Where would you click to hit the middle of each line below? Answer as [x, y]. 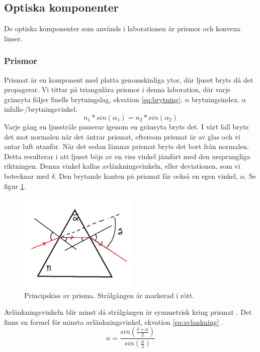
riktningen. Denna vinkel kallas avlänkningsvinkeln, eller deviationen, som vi [122, 166]
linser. [13, 38]
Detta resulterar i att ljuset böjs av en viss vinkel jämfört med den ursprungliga [127, 156]
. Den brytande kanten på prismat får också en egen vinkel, [146, 175]
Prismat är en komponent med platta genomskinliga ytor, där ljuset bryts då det [129, 79]
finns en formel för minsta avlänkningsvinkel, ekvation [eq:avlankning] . [114, 322]
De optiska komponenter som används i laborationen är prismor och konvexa [122, 28]
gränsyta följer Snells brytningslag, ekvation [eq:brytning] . [94, 99]
